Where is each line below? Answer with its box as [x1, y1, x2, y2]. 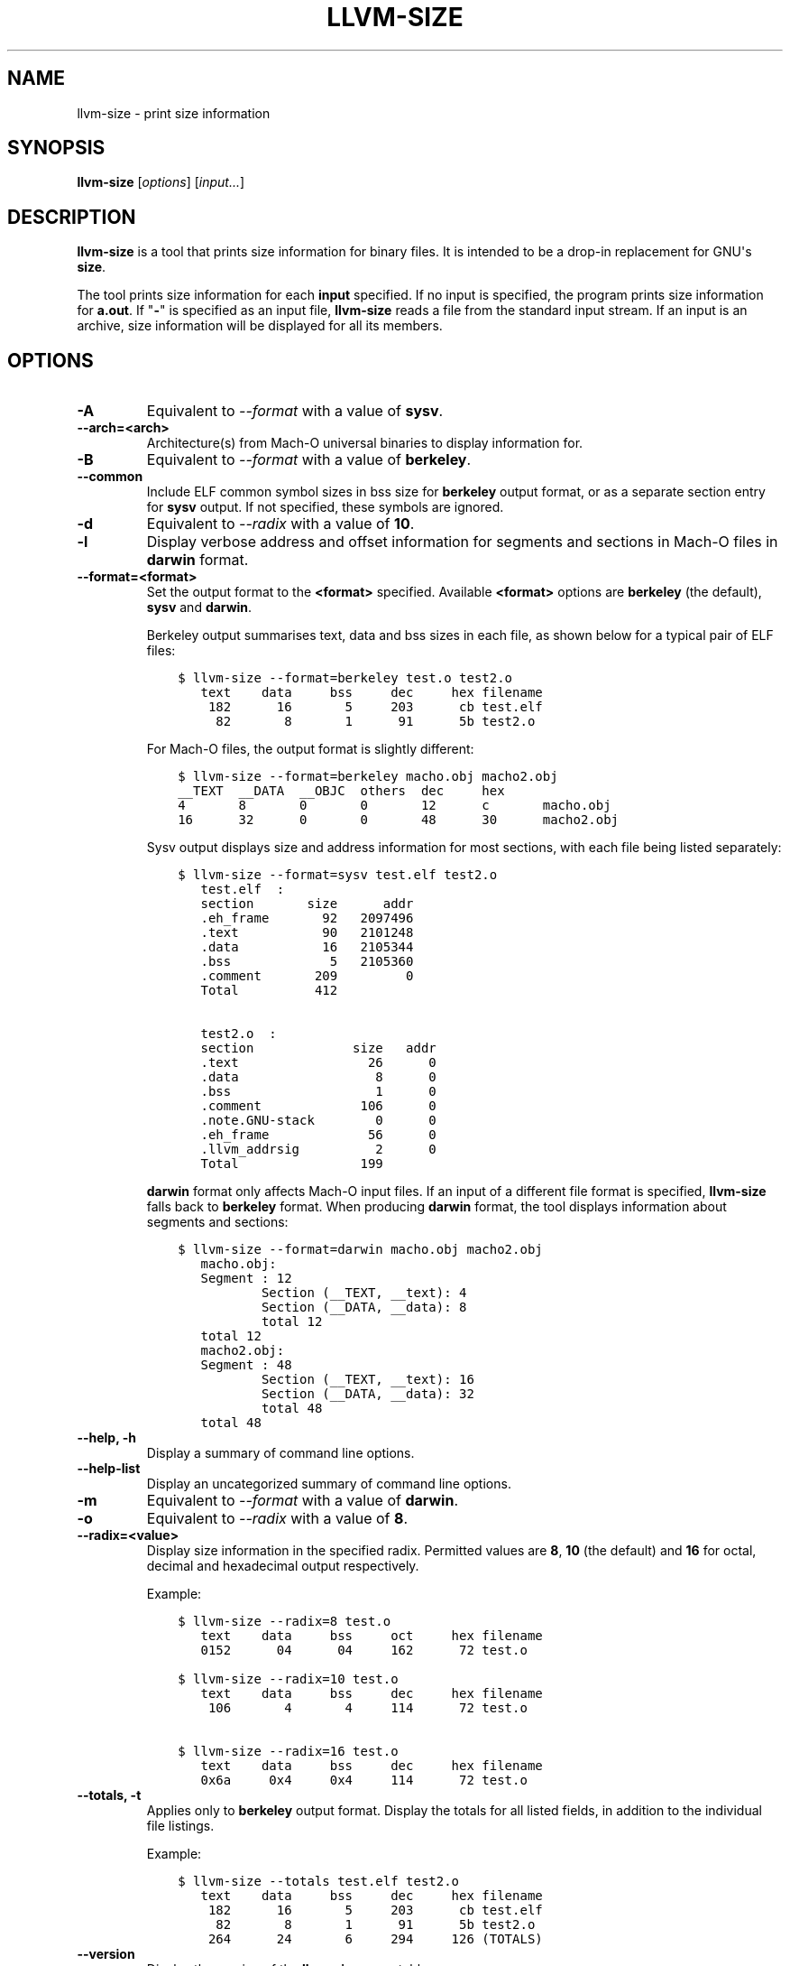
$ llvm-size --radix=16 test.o [178, 1744, 399, 1759]
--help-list [77, 1461, 141, 1477]
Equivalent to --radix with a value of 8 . [146, 1509, 409, 1528]
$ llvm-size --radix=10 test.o [178, 1672, 399, 1687]
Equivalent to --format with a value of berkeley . [146, 450, 472, 469]
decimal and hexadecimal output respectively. [146, 1558, 419, 1574]
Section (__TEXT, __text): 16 [261, 1372, 474, 1387]
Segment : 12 [200, 1271, 292, 1286]
